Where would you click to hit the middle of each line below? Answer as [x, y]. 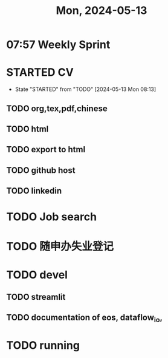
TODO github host [41, 170]
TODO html [27, 129]
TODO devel [37, 275]
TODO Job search [52, 217]
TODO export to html [46, 150]
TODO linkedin [34, 191]
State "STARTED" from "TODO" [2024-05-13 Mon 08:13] [86, 89]
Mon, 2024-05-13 [102, 11]
